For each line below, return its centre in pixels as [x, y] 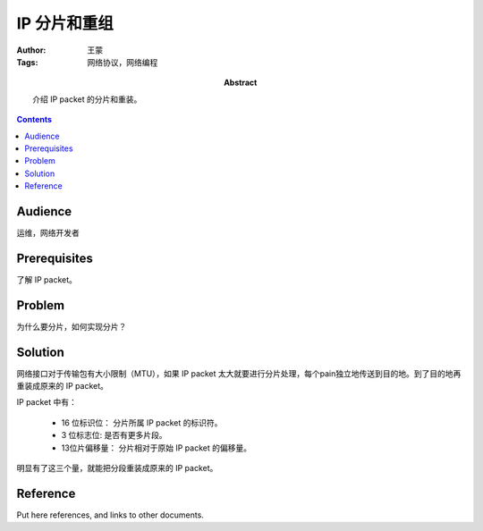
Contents [34, 120]
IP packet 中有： [47, 402]
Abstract [241, 83]
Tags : [27, 62]
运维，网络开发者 [48, 232]
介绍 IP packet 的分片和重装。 [87, 99]
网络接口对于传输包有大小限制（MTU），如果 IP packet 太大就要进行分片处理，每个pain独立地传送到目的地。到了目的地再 [239, 373]
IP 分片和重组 [65, 23]
